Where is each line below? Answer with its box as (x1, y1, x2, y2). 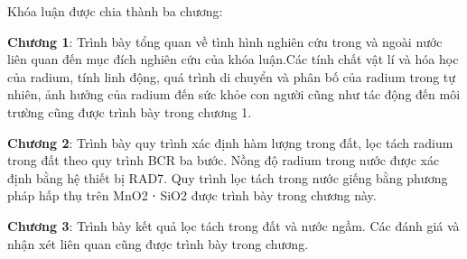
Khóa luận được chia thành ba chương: (7, 2, 223, 20)
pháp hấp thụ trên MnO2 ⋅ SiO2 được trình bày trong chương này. (7, 186, 377, 205)
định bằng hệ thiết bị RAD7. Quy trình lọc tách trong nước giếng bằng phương (7, 168, 448, 187)
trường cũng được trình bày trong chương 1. (7, 102, 252, 121)
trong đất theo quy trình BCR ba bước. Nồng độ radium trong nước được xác (7, 151, 440, 170)
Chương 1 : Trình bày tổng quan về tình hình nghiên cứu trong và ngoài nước (7, 32, 443, 51)
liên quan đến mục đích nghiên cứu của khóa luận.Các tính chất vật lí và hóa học (7, 50, 459, 69)
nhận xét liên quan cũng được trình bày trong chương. (7, 234, 309, 253)
